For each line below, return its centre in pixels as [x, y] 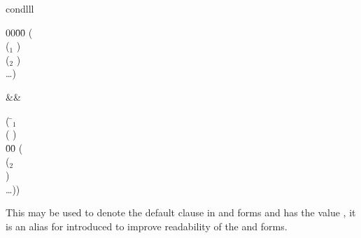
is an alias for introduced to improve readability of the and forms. [147, 226]
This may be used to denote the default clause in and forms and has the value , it [181, 212]
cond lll [20, 8]
